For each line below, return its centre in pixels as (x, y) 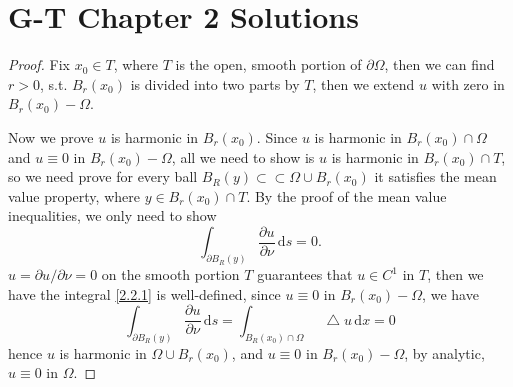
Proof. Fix (39, 64)
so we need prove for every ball (103, 176)
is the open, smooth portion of (268, 64)
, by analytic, (444, 352)
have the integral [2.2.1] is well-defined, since (144, 293)
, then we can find (439, 64)
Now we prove (51, 136)
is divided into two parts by (215, 83)
